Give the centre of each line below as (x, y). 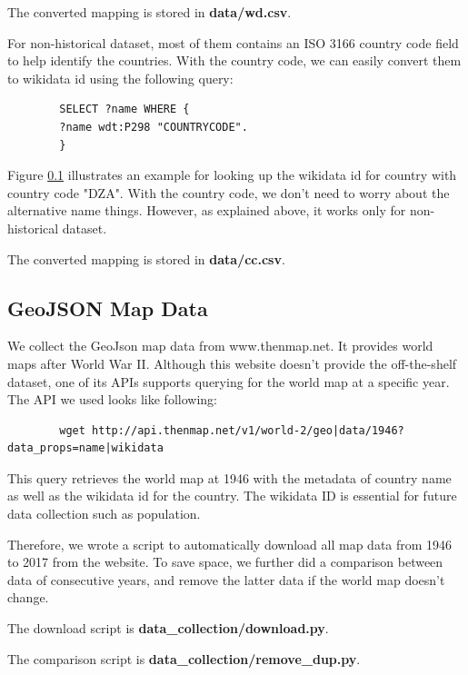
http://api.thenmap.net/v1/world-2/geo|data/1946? (248, 430)
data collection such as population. (104, 514)
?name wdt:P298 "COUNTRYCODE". (154, 127)
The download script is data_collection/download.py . (168, 628)
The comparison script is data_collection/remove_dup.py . (184, 658)
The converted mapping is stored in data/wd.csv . (149, 12)
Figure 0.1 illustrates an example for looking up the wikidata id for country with (232, 175)
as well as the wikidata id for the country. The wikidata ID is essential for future (232, 496)
